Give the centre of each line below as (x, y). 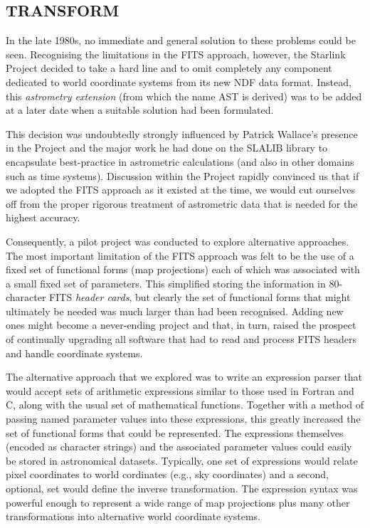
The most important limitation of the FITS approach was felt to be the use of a (180, 255)
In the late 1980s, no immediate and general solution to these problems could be (181, 40)
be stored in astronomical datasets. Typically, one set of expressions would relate (182, 460)
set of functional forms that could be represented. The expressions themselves (175, 432)
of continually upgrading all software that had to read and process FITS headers (181, 339)
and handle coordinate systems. (74, 353)
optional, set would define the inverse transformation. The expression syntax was (182, 489)
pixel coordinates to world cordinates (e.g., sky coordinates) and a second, (167, 474)
